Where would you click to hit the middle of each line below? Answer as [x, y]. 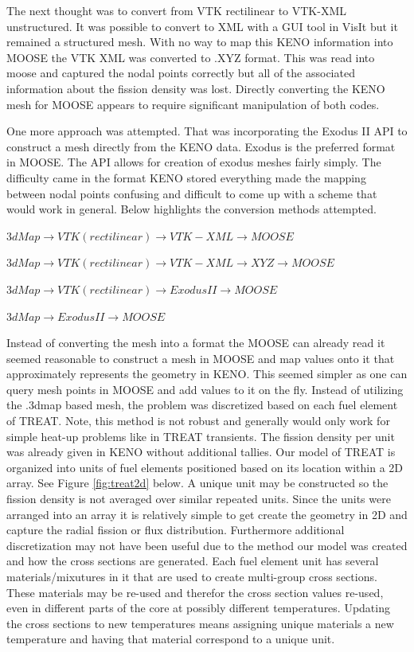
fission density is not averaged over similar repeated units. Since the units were [199, 499]
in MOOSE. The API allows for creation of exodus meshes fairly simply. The [194, 162]
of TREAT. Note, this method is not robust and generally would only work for [198, 421]
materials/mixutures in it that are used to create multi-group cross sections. [192, 576]
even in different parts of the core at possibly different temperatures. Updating [198, 608]
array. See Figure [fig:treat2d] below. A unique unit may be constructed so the [197, 483]
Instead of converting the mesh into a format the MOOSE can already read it [196, 343]
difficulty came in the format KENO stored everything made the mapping [186, 177]
